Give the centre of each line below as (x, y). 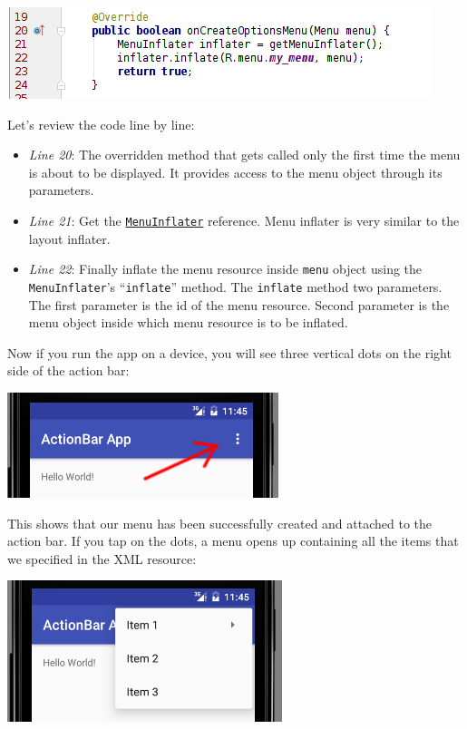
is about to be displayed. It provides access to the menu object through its (235, 172)
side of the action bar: (68, 370)
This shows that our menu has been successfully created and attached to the (220, 523)
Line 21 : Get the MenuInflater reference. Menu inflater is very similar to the (244, 220)
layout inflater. (69, 238)
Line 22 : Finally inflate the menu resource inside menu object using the (225, 269)
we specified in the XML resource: (102, 558)
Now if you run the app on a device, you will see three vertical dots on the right (229, 352)
